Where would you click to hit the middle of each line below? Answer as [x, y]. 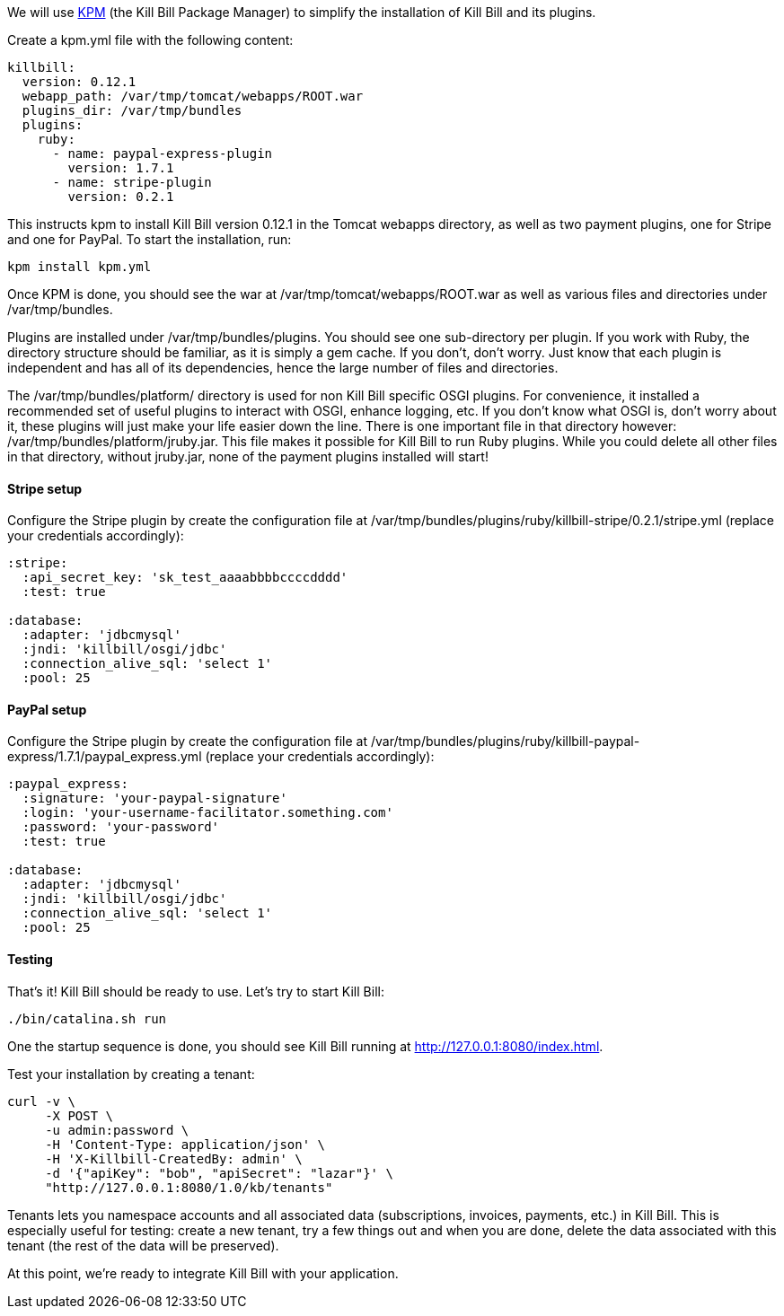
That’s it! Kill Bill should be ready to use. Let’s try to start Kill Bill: [196, 991]
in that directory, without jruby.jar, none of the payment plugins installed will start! [248, 456]
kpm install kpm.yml [79, 267]
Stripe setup [45, 488]
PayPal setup [47, 709]
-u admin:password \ [117, 1130]
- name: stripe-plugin [132, 182]
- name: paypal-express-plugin [163, 154]
